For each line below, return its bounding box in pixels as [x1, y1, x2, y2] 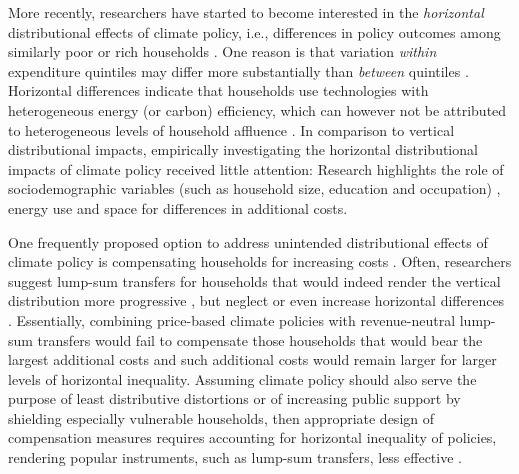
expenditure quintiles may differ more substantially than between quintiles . [8, 60, 469, 81]
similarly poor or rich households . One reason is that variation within [8, 41, 437, 62]
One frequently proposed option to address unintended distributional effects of [8, 231, 488, 252]
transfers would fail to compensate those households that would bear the [37, 329, 483, 350]
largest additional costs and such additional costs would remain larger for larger [8, 349, 497, 370]
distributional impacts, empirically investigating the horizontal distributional [8, 139, 478, 160]
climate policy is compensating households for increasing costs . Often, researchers [8, 251, 512, 272]
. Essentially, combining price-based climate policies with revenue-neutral [8, 309, 456, 330]
